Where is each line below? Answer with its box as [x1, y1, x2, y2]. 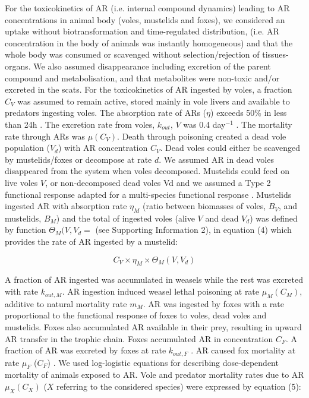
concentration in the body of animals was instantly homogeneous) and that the [5, 36, 293, 49]
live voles [5, 176, 38, 188]
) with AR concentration [58, 141, 148, 154]
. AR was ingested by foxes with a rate [143, 297, 284, 309]
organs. [5, 59, 31, 72]
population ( [5, 141, 50, 154]
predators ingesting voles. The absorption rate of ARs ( [5, 106, 207, 119]
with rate [5, 285, 39, 298]
